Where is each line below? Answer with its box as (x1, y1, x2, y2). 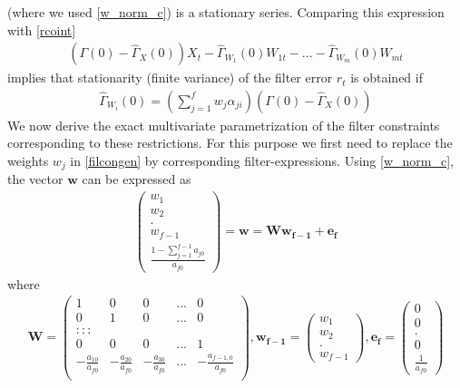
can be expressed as (82, 170, 191, 189)
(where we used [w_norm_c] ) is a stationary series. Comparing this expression (7, 3, 445, 21)
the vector (7, 170, 64, 189)
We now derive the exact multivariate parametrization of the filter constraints (7, 115, 440, 134)
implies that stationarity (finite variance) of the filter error (7, 68, 333, 87)
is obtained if (350, 68, 423, 87)
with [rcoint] (7, 20, 76, 39)
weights (7, 151, 49, 170)
